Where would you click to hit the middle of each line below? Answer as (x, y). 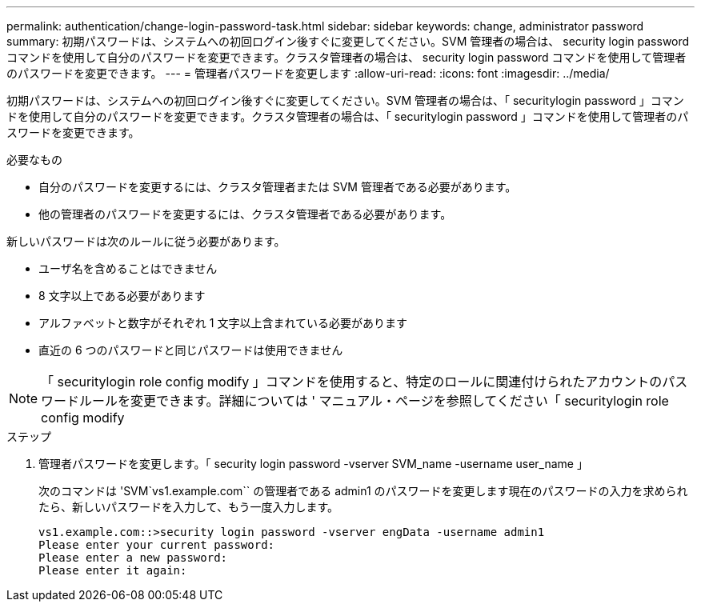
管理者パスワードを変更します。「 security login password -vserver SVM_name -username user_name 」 (313, 464)
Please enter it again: (113, 570)
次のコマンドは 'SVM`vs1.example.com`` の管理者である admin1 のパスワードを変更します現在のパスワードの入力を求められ (363, 491)
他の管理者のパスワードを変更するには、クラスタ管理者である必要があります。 (245, 214)
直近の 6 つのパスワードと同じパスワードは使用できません (191, 350)
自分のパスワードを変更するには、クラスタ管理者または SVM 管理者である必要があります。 (278, 187)
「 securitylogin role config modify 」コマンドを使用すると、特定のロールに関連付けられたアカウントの (352, 382)
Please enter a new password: (133, 558)
